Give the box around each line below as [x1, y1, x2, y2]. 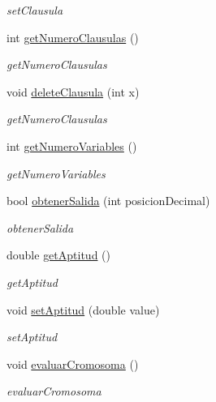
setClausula [6, 2, 63, 18]
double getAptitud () [6, 246, 110, 263]
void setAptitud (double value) [6, 301, 160, 318]
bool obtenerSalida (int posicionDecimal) [6, 192, 210, 209]
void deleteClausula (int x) [6, 83, 140, 100]
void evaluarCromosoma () [6, 355, 139, 372]
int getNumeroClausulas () [6, 28, 139, 45]
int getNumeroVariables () [6, 137, 137, 154]
